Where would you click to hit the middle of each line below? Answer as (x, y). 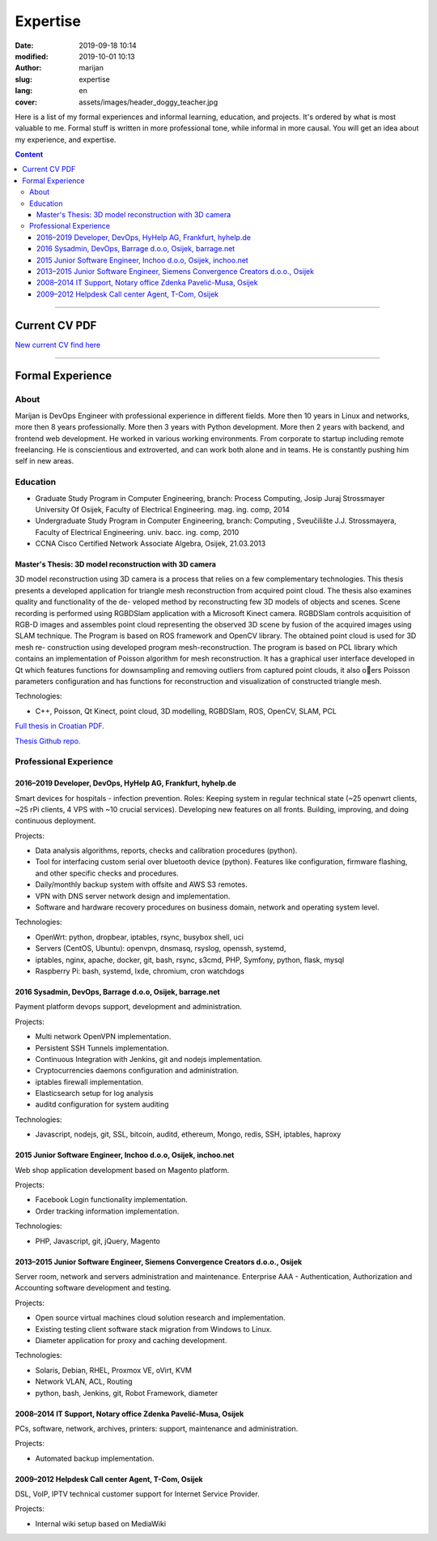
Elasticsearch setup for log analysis (94, 1094)
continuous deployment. (55, 821)
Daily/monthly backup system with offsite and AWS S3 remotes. (142, 884)
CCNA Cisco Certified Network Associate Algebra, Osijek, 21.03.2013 (151, 544)
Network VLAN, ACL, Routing (84, 1381)
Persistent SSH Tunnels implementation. (102, 1048)
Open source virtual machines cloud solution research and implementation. (161, 1318)
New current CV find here (58, 345)
